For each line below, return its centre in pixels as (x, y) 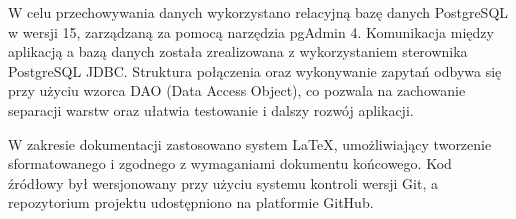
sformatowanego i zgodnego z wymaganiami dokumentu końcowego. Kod (230, 163)
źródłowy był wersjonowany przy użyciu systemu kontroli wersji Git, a (223, 182)
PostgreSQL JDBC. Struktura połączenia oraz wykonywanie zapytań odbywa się (255, 70)
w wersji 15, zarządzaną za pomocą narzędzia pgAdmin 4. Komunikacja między (251, 31)
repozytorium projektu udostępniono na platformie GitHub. (191, 202)
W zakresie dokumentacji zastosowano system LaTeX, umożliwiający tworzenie (250, 143)
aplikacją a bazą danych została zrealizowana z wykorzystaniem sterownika (238, 51)
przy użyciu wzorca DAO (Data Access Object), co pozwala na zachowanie (237, 90)
